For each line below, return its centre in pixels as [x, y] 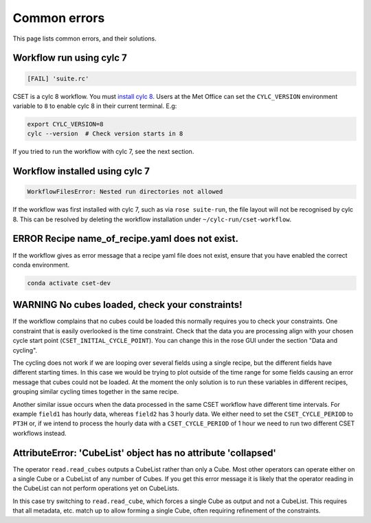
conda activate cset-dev [69, 283]
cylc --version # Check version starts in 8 [105, 134]
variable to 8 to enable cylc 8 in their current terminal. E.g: [95, 106]
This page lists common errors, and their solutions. [85, 38]
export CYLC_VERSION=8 [65, 124]
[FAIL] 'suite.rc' [58, 78]
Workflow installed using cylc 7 [81, 171]
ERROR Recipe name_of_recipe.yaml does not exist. [125, 239]
